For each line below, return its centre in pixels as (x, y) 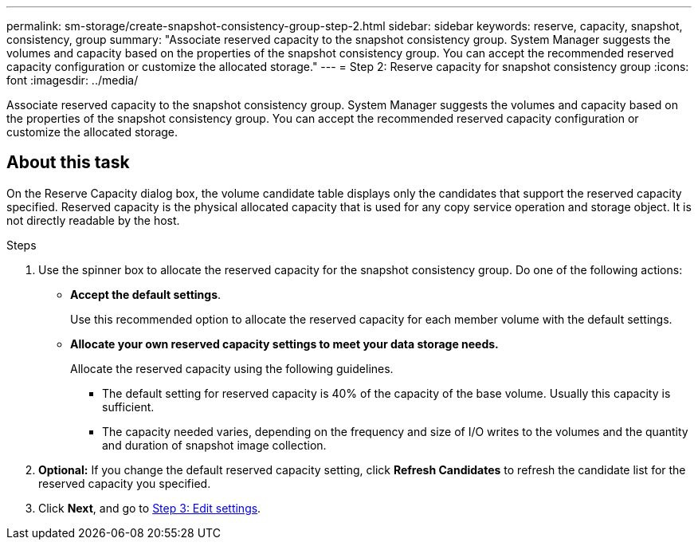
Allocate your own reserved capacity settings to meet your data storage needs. (284, 344)
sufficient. (128, 407)
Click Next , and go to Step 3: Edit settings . (150, 508)
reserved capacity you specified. (125, 483)
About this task (68, 163)
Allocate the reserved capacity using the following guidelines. (232, 368)
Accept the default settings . (146, 294)
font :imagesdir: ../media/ (73, 80)
